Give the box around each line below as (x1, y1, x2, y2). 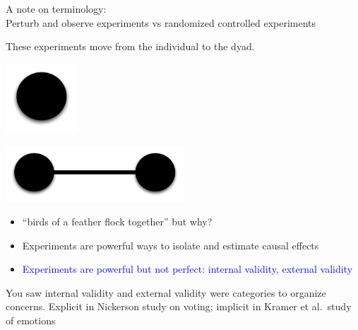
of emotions (6, 313, 56, 328)
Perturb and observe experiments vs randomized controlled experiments (6, 15, 316, 30)
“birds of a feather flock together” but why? (22, 214, 213, 229)
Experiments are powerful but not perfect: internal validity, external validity (22, 261, 353, 276)
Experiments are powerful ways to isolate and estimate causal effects (22, 237, 319, 252)
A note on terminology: (6, 1, 107, 16)
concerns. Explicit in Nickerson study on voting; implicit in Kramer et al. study (6, 299, 352, 314)
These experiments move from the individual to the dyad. (6, 39, 255, 54)
